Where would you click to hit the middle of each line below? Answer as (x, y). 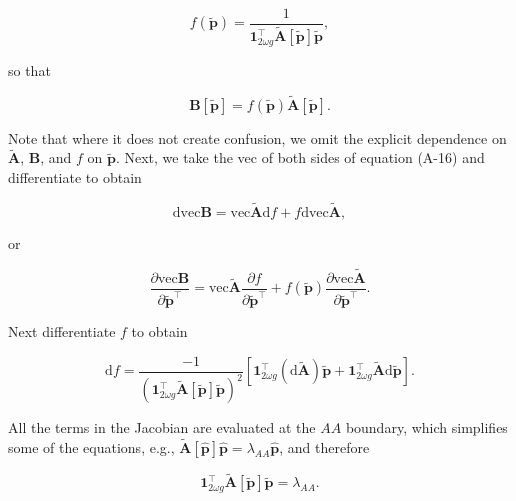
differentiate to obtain (75, 177)
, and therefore (324, 447)
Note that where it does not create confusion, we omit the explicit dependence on (257, 137)
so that (29, 69)
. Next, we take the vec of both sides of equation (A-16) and (300, 157)
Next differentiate (62, 331)
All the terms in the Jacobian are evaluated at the (162, 427)
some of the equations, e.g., (91, 447)
